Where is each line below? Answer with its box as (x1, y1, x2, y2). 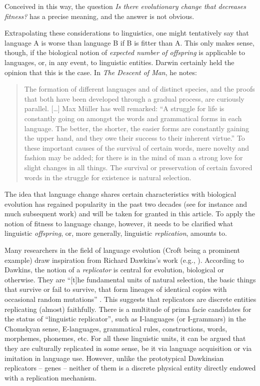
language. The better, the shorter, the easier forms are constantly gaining (24, 123, 249, 133)
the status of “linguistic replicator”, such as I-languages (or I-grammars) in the (4, 313, 246, 324)
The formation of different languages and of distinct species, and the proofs (24, 84, 255, 94)
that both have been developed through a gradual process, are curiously (24, 93, 244, 104)
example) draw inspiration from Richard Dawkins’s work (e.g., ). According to (4, 254, 244, 265)
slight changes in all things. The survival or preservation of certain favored (24, 162, 252, 172)
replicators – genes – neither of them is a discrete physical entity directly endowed (4, 362, 256, 373)
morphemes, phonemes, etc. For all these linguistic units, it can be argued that (4, 333, 246, 343)
